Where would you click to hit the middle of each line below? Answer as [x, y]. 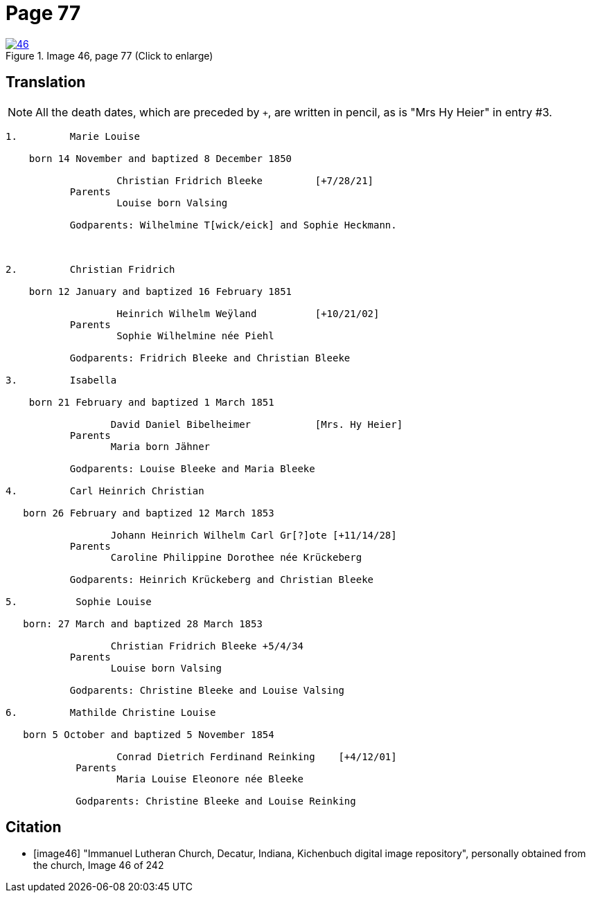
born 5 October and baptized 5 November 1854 [149, 734]
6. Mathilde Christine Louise [111, 712]
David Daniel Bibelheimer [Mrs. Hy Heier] [257, 424]
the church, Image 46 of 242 [99, 865]
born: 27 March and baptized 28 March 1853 [143, 623]
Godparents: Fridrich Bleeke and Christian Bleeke [210, 358]
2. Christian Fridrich [90, 269]
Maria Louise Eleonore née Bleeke [210, 779]
